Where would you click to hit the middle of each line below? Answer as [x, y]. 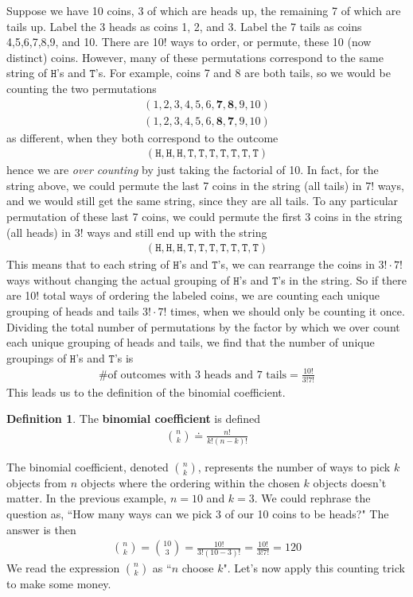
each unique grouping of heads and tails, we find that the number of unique [191, 342]
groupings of [37, 357]
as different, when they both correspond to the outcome [142, 137]
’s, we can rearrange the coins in [296, 264]
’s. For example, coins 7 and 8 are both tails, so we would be [243, 73]
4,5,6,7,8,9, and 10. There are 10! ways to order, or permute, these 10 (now [189, 42]
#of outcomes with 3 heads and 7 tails [193, 375]
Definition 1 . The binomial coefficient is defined [133, 419]
